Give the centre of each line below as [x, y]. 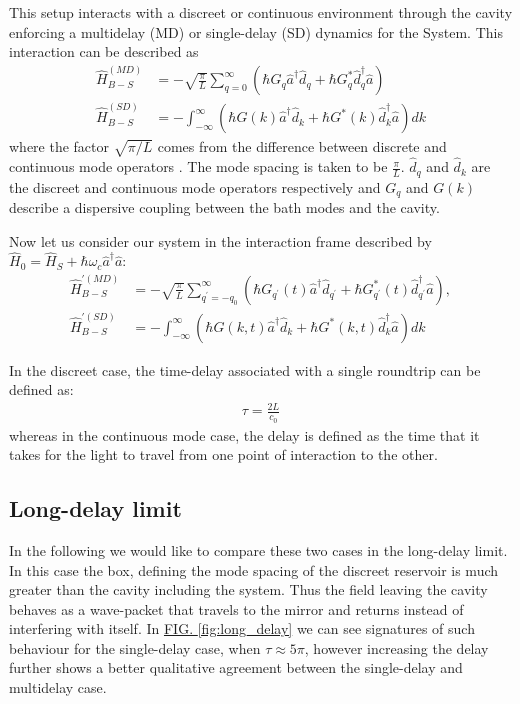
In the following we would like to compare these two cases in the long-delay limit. [258, 549]
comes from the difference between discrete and [302, 146]
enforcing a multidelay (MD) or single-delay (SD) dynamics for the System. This [256, 31]
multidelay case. [58, 687]
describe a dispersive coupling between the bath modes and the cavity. [224, 207]
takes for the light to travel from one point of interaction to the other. [223, 454]
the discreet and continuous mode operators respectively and [195, 186]
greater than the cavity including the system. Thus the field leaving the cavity [248, 589]
